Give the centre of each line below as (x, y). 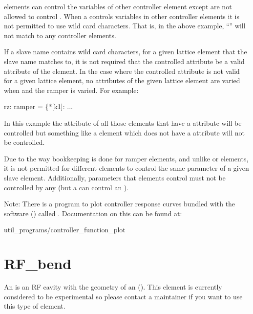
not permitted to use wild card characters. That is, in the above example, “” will (125, 26)
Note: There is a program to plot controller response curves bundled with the (120, 204)
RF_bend (38, 263)
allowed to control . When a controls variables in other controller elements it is (122, 16)
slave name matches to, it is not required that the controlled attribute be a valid (124, 61)
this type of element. (35, 306)
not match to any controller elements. (60, 35)
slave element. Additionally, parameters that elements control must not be (115, 177)
